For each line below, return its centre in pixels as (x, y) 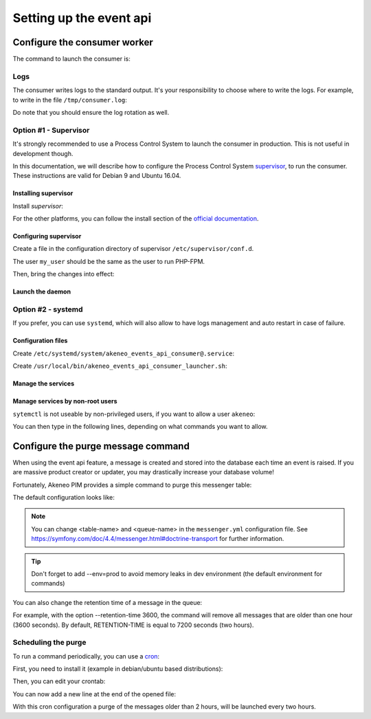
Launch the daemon (42, 291)
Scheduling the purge (49, 643)
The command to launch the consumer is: (71, 59)
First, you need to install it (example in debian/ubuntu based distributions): (118, 669)
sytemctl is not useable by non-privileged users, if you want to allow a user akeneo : (134, 414)
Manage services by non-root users (65, 401)
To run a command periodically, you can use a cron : (86, 656)
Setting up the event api (82, 18)
